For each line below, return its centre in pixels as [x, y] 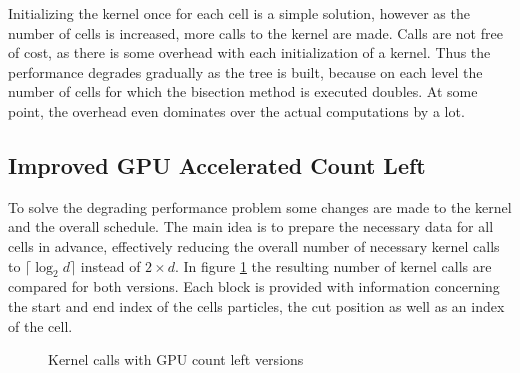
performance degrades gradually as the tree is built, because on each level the [245, 71]
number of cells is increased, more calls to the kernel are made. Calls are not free [255, 32]
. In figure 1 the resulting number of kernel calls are [333, 265]
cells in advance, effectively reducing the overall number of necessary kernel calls [254, 245]
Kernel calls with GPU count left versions [176, 359]
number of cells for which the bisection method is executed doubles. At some [243, 91]
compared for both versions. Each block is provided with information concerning [254, 286]
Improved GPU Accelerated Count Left [217, 164]
